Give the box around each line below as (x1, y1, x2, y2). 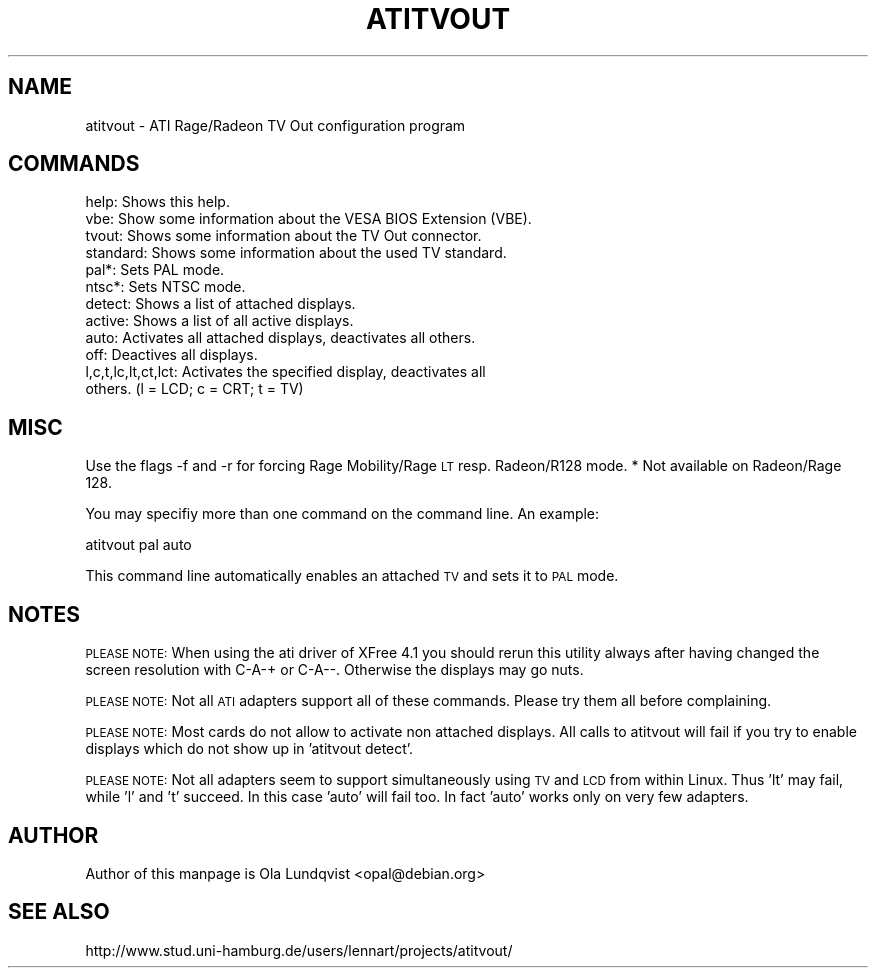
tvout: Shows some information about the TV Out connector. (85, 227, 482, 245)
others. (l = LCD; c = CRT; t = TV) (85, 380, 304, 398)
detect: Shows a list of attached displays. (85, 295, 356, 313)
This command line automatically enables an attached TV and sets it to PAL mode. (85, 567, 619, 585)
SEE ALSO (8, 899, 110, 925)
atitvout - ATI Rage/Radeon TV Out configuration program (85, 116, 466, 134)
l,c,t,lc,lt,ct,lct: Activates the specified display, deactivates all (85, 363, 486, 381)
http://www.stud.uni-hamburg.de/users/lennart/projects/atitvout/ (85, 941, 513, 959)
